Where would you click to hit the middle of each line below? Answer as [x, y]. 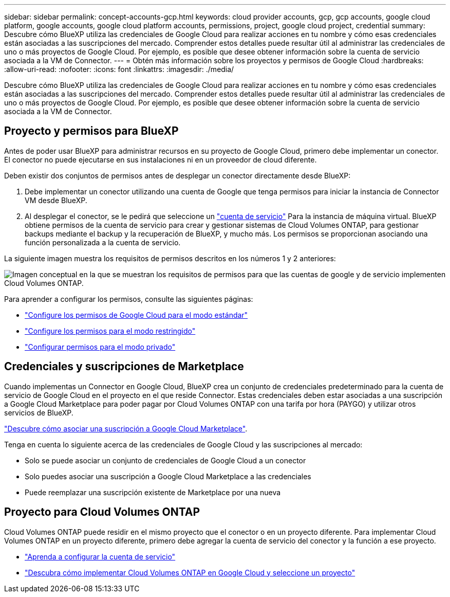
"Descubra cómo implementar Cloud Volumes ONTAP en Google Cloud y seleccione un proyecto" [190, 572]
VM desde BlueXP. [56, 200]
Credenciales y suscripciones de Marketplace [124, 367]
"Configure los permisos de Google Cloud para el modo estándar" [136, 315]
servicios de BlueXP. [39, 412]
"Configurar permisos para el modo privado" [100, 347]
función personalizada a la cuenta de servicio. [103, 242]
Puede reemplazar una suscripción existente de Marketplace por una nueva [153, 492]
